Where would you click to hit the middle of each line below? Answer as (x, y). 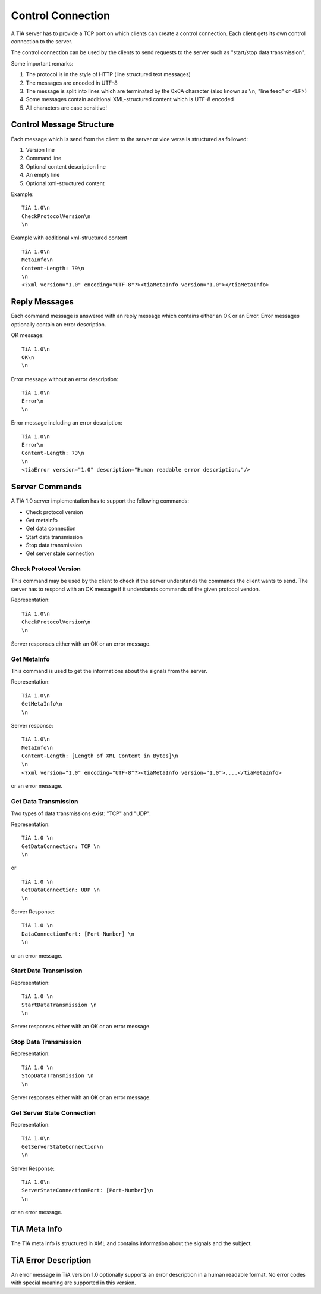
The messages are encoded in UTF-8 (72, 83)
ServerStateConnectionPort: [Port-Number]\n (88, 1190)
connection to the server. (42, 41)
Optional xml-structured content (65, 183)
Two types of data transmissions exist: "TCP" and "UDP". (81, 813)
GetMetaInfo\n (42, 704)
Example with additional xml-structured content (69, 238)
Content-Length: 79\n (53, 268)
